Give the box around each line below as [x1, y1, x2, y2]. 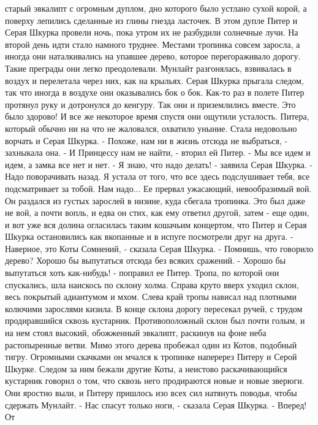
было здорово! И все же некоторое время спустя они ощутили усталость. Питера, [5, 110, 309, 123]
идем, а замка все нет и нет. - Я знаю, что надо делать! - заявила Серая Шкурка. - [5, 158, 313, 170]
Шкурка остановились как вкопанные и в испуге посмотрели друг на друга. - [5, 230, 293, 243]
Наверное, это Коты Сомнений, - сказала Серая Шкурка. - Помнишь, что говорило [5, 242, 314, 255]
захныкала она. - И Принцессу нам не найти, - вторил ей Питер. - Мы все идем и [5, 146, 311, 159]
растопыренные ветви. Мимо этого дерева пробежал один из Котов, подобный [5, 338, 297, 351]
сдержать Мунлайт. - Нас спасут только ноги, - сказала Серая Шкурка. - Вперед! [5, 398, 307, 411]
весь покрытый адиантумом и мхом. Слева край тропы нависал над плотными [5, 290, 297, 303]
